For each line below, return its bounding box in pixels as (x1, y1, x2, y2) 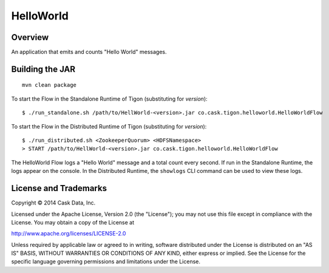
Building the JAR (11, 64, 76, 74)
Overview (11, 32, 49, 42)
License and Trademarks (11, 183, 107, 194)
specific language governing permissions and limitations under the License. (11, 258, 200, 265)
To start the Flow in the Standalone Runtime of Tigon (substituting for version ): (11, 95, 208, 103)
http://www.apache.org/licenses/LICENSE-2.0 (11, 230, 126, 237)
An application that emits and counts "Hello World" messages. (11, 49, 167, 56)
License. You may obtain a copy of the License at (11, 218, 135, 226)
